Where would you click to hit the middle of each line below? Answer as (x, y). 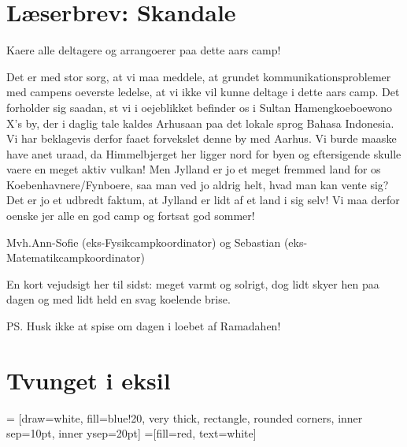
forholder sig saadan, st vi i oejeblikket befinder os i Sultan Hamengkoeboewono (200, 107)
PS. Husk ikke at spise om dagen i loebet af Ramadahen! (144, 326)
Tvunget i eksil (89, 380)
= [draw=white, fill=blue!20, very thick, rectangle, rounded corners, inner (185, 417)
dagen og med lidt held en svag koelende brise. (118, 299)
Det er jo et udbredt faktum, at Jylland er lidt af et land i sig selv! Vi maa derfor (203, 200)
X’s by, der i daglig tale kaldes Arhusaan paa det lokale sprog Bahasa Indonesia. (200, 123)
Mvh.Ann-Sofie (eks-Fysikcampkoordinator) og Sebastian (144, 242)
